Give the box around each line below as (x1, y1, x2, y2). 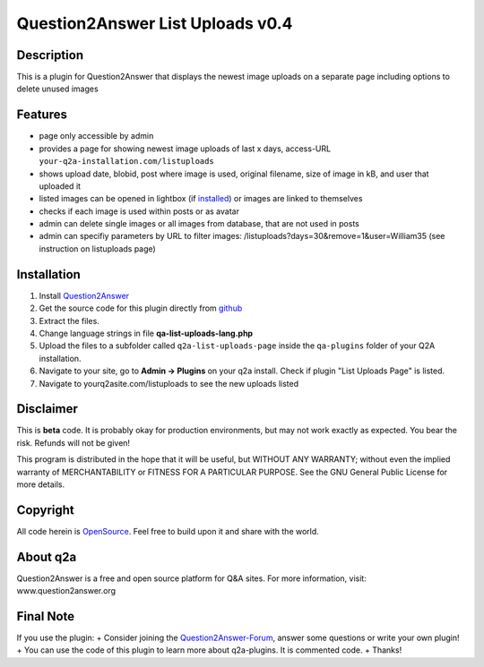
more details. (16, 479, 65, 490)
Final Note (16, 609, 75, 624)
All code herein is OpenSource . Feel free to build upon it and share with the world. (16, 526, 320, 536)
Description (16, 47, 84, 63)
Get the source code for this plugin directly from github (39, 303, 243, 313)
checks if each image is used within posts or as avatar (39, 206, 239, 217)
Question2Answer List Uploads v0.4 (16, 13, 293, 33)
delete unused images (16, 83, 99, 94)
